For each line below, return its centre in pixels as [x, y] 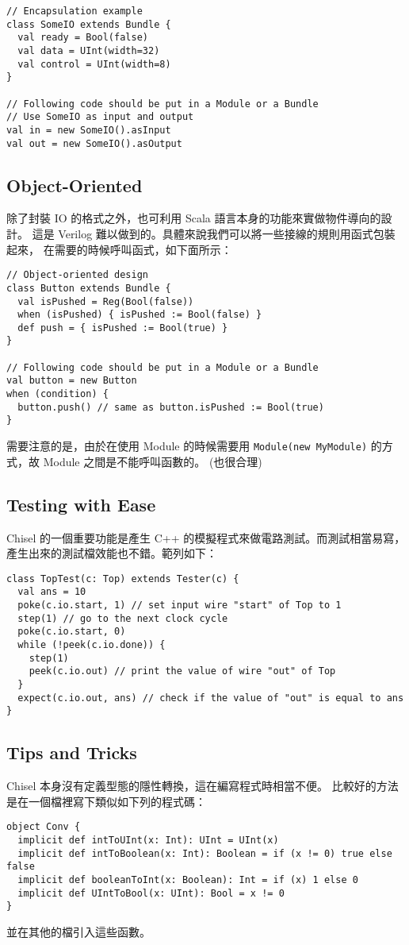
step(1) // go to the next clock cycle [123, 618]
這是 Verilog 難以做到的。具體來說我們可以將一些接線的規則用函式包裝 [214, 234]
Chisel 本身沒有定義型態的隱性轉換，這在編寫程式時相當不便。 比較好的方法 [203, 786]
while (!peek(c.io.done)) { [92, 645]
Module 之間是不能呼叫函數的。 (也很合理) [153, 461]
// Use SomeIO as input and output [100, 117]
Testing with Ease [81, 504]
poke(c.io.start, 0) [72, 632]
